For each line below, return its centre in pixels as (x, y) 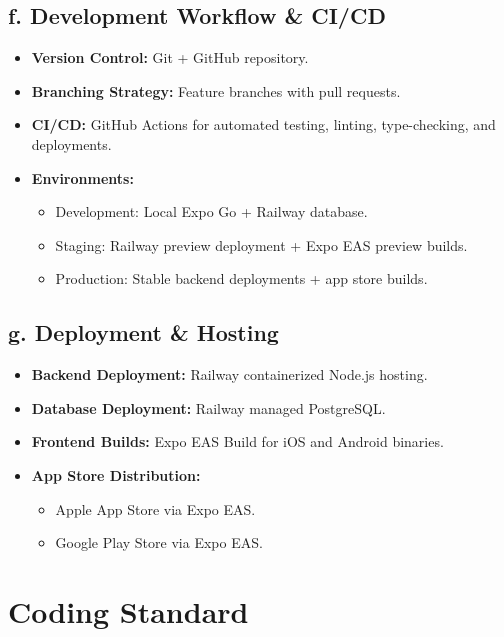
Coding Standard (128, 610)
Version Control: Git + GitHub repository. (170, 57)
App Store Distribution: (116, 474)
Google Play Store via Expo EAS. (159, 542)
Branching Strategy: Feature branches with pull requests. (216, 90)
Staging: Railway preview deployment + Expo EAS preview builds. (261, 244)
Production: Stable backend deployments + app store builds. (241, 278)
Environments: (82, 177)
